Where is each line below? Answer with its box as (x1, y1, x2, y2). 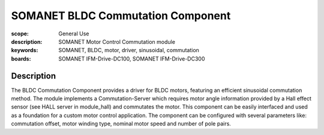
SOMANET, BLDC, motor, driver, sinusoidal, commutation (58, 47, 199, 54)
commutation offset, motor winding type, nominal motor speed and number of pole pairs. (11, 120, 231, 127)
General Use (58, 30, 89, 37)
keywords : (11, 47, 38, 54)
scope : (11, 30, 29, 37)
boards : (11, 55, 31, 62)
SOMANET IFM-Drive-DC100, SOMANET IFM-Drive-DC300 (58, 55, 205, 62)
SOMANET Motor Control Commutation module (58, 38, 175, 45)
